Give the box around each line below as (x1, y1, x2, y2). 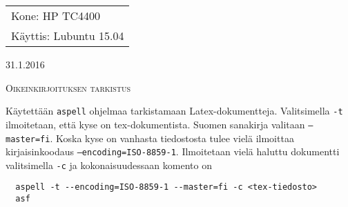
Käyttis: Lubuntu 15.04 (11, 28, 124, 43)
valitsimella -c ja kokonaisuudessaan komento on (6, 157, 212, 172)
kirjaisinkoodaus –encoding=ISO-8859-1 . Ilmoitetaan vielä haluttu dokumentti (6, 144, 340, 159)
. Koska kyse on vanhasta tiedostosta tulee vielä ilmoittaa (50, 130, 294, 145)
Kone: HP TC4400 (11, 8, 101, 23)
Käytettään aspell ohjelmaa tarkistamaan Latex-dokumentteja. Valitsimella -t (6, 103, 343, 118)
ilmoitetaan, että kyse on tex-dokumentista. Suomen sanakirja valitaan (6, 117, 305, 131)
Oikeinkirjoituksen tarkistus (6, 80, 130, 95)
